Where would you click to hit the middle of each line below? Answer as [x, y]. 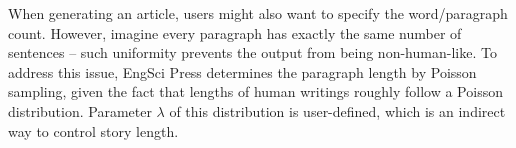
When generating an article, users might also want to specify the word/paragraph [258, 13]
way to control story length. [93, 130]
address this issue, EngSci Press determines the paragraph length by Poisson [242, 71]
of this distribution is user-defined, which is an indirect [337, 110]
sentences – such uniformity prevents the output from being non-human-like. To [252, 52]
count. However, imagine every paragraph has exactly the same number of [235, 32]
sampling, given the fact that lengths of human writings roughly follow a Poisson [255, 91]
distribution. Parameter [80, 110]
